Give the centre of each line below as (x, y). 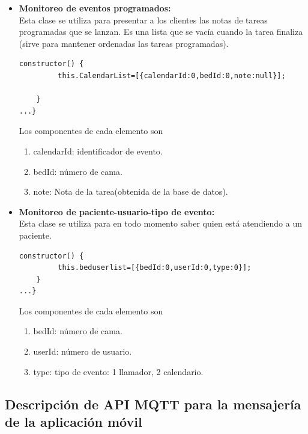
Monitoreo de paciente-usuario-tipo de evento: (117, 211)
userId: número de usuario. (83, 351)
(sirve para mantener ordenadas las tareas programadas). (124, 43)
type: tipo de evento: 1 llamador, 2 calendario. (118, 371)
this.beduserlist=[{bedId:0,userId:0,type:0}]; (155, 268)
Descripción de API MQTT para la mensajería (153, 404)
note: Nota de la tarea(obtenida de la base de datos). (131, 191)
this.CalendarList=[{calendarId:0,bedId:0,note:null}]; (172, 75)
